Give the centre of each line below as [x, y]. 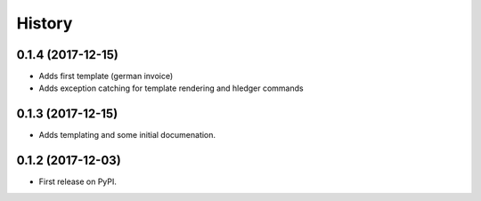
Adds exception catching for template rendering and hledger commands [171, 88]
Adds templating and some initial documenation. [127, 135]
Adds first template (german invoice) [106, 76]
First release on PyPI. [78, 181]
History [45, 23]
